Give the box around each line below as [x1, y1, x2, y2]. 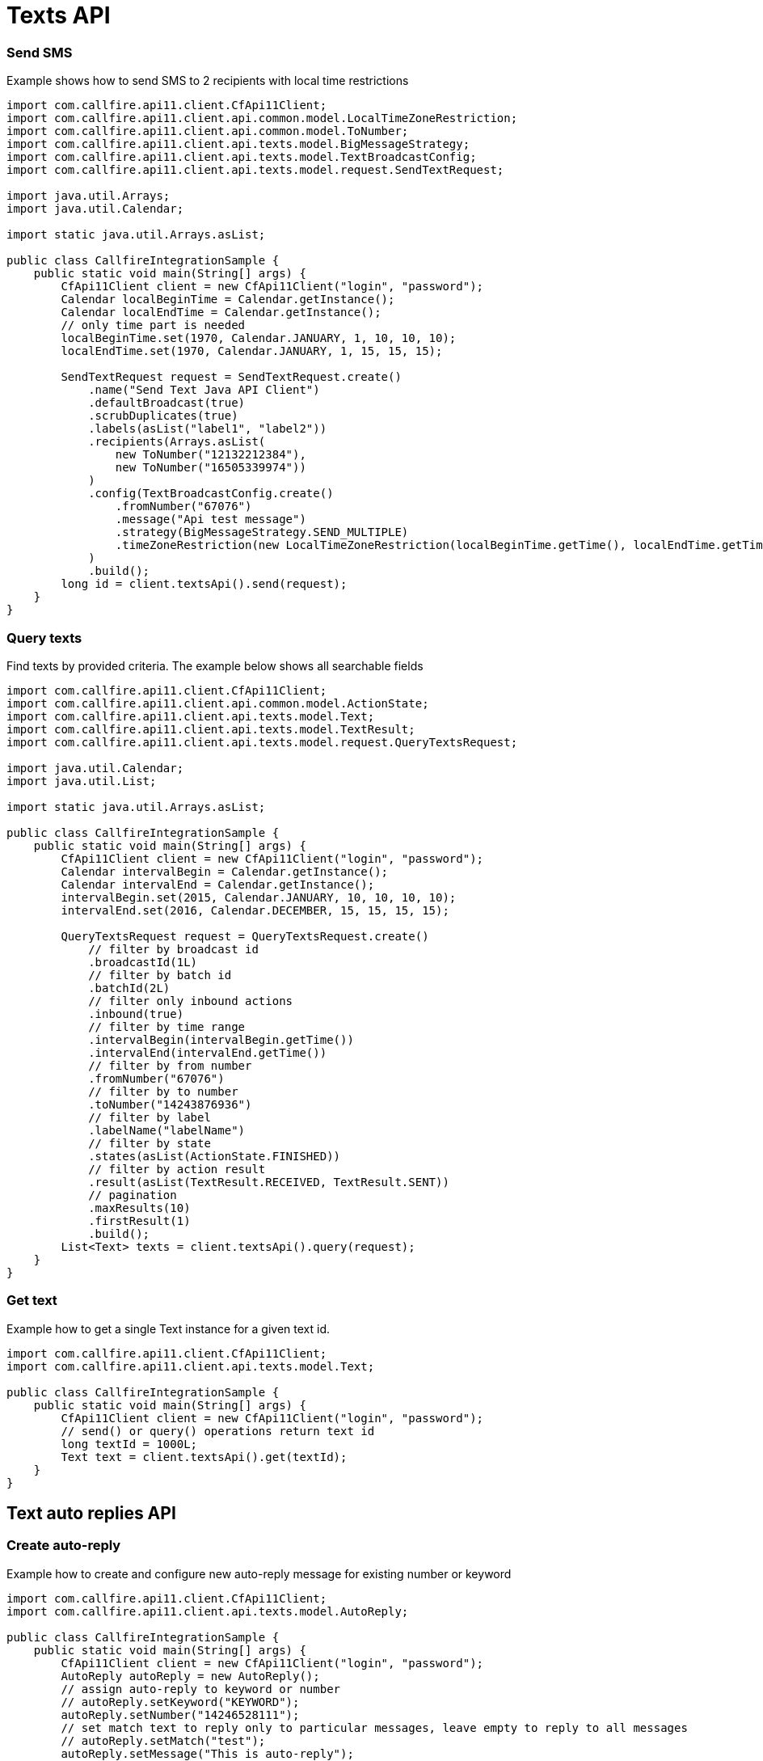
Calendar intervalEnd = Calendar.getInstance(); [61, 877, 375, 891]
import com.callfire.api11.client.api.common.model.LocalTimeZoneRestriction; [6, 112, 518, 125]
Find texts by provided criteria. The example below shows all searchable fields [6, 658, 424, 673]
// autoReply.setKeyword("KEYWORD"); [61, 1695, 300, 1708]
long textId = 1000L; [61, 1437, 198, 1451]
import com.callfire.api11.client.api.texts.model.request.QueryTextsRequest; [6, 735, 518, 749]
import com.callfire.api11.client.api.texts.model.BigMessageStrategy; [6, 137, 470, 151]
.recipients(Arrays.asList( [88, 435, 266, 449]
